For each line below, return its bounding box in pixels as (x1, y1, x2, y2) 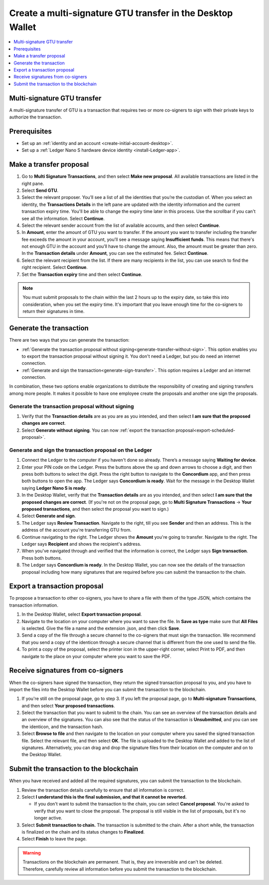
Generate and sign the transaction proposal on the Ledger (9, 446, 152, 453)
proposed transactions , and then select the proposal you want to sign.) (21, 506, 169, 512)
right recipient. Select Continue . (21, 264, 88, 270)
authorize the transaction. (9, 114, 62, 120)
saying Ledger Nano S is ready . (21, 485, 87, 491)
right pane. (21, 180, 44, 186)
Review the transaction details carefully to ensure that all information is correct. (21, 787, 184, 793)
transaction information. (9, 602, 58, 608)
